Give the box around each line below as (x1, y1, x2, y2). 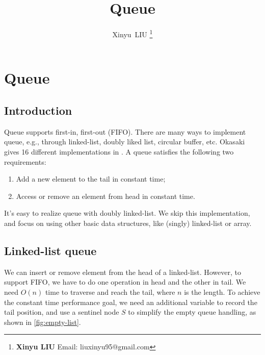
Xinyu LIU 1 (112, 28, 153, 39)
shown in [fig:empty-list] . (4, 316, 81, 327)
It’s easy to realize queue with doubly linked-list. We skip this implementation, (4, 208, 250, 218)
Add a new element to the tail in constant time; (16, 173, 166, 184)
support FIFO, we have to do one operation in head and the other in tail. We (4, 276, 246, 287)
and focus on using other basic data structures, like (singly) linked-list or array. (4, 217, 252, 228)
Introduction (4, 102, 72, 118)
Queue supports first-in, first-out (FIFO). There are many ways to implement (4, 126, 246, 137)
